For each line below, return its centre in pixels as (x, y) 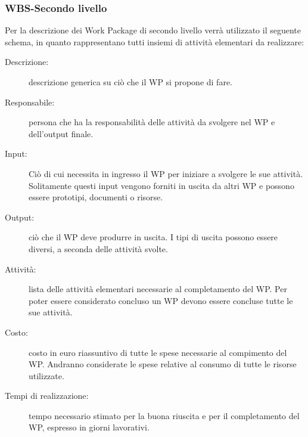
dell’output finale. (61, 133)
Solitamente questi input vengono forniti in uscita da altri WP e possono (161, 185)
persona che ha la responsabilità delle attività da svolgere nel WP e (152, 122)
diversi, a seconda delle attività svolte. (98, 248)
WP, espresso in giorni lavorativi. (89, 427)
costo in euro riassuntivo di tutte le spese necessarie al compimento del (158, 352)
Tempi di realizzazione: (47, 396)
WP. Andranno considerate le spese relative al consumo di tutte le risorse (163, 364)
